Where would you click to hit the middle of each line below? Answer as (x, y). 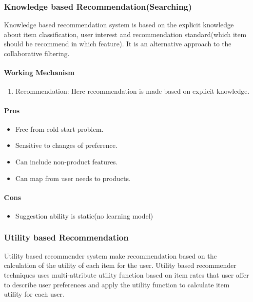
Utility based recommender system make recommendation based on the (110, 255)
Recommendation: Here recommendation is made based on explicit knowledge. (132, 91)
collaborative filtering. (37, 53)
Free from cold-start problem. (59, 129)
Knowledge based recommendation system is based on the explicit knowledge (119, 25)
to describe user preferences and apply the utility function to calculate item (117, 284)
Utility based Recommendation (66, 237)
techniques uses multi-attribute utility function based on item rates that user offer (126, 274)
